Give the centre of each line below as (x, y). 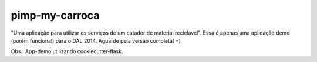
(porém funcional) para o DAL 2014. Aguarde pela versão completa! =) (96, 40)
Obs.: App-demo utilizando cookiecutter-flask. (67, 51)
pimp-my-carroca (55, 15)
